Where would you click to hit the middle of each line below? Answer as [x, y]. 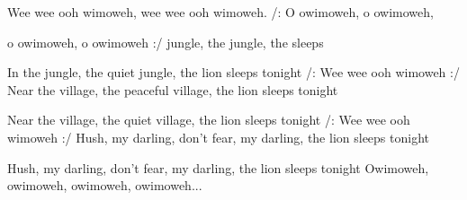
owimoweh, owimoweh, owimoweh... [105, 185]
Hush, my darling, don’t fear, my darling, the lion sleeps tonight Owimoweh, [218, 167]
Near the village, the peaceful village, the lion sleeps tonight [173, 89]
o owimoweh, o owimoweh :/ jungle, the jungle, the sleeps [166, 42]
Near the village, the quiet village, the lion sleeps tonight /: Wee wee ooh [209, 120]
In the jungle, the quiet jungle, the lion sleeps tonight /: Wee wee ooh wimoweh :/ [233, 72]
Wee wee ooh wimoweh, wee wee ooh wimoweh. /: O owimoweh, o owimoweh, [220, 12]
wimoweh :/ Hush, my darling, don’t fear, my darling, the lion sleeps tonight [218, 137]
